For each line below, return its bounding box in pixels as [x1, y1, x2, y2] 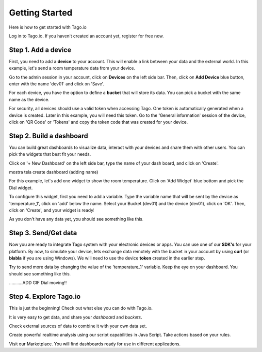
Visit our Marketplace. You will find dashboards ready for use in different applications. [9, 341, 181, 347]
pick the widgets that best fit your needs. [9, 151, 91, 157]
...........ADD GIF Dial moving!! [9, 280, 67, 286]
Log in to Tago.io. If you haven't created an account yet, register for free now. [9, 33, 164, 39]
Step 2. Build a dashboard [9, 131, 88, 140]
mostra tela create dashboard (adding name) [9, 169, 98, 175]
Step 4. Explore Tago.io [9, 292, 81, 301]
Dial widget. [9, 185, 33, 191]
